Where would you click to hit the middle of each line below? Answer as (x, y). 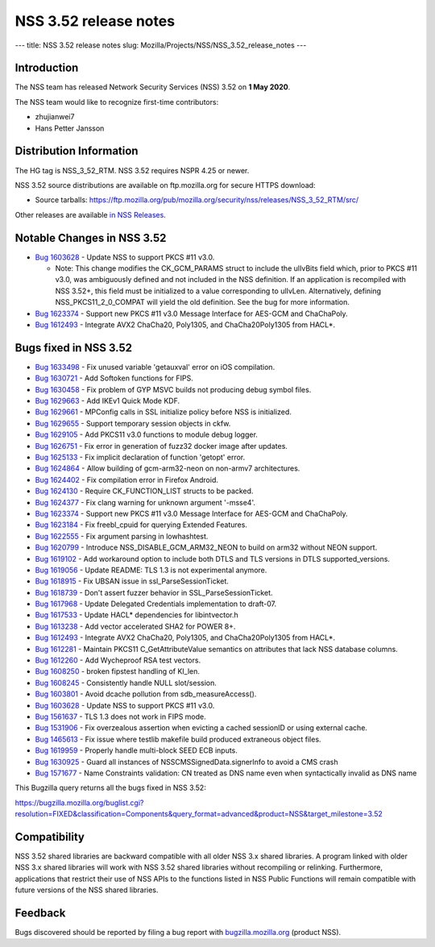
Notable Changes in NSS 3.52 (91, 238)
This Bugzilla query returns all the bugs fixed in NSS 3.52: (111, 788)
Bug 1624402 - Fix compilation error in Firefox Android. (127, 480)
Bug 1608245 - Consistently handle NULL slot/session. (126, 683)
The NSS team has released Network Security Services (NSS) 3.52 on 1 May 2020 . (153, 87)
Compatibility (50, 837)
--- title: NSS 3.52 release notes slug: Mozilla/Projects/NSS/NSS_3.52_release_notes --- (161, 45)
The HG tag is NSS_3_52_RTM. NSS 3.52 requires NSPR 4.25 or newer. (132, 170)
